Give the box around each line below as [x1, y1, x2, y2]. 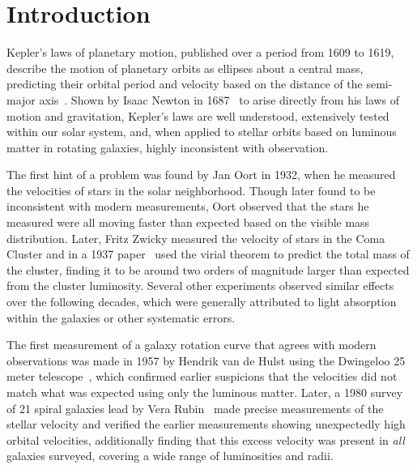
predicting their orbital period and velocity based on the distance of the [6, 75, 363, 92]
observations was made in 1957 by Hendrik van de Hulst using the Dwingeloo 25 [6, 352, 406, 369]
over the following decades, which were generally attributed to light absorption [6, 293, 397, 310]
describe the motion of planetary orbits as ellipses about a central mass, [6, 59, 364, 76]
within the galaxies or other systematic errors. [6, 309, 236, 326]
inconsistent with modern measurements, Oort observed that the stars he [6, 198, 369, 215]
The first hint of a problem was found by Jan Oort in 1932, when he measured [6, 166, 396, 183]
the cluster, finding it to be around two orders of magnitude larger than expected [6, 261, 410, 278]
